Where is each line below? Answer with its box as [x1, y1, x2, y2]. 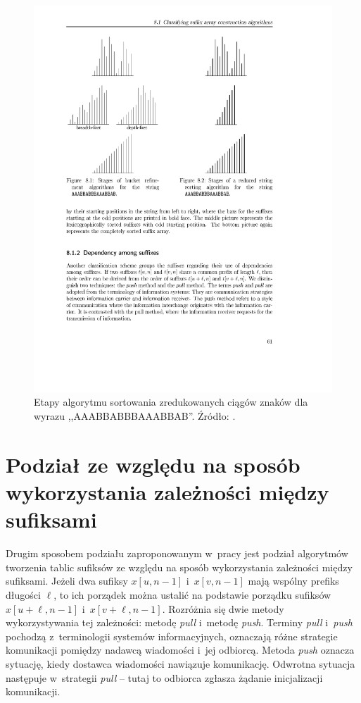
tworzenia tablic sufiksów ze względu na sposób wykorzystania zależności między [6, 559, 353, 574]
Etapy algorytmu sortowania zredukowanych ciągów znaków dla [34, 394, 308, 409]
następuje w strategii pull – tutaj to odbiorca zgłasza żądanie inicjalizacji [6, 670, 323, 685]
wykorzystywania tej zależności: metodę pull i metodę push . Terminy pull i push [6, 615, 353, 630]
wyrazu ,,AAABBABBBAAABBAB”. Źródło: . [34, 409, 236, 423]
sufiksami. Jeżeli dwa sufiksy [6, 573, 128, 588]
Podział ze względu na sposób [6, 449, 300, 478]
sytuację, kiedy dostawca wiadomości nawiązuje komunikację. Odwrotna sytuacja [6, 656, 355, 671]
